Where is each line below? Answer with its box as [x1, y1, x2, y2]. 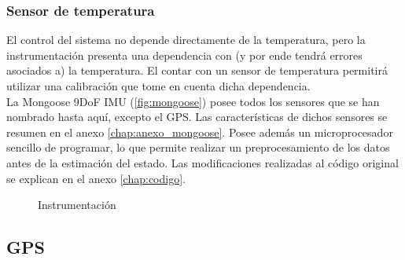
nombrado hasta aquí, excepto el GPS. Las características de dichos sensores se [6, 108, 388, 125]
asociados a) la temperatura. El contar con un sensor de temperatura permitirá [6, 62, 388, 79]
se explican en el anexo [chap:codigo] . [6, 170, 186, 186]
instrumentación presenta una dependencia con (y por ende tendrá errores [6, 46, 363, 63]
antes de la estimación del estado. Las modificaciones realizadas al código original [6, 154, 399, 170]
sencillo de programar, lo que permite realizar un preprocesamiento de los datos [6, 139, 390, 156]
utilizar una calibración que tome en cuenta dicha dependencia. [6, 78, 311, 93]
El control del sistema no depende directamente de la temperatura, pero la [6, 31, 366, 48]
